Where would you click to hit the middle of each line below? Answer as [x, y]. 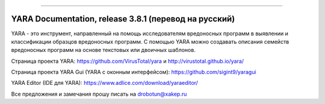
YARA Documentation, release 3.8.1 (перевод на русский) [123, 19]
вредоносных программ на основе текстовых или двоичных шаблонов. [103, 50]
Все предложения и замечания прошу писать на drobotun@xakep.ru [99, 94]
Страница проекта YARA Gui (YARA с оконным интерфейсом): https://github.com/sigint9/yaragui [134, 72]
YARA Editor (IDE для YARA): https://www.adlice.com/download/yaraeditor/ [105, 83]
